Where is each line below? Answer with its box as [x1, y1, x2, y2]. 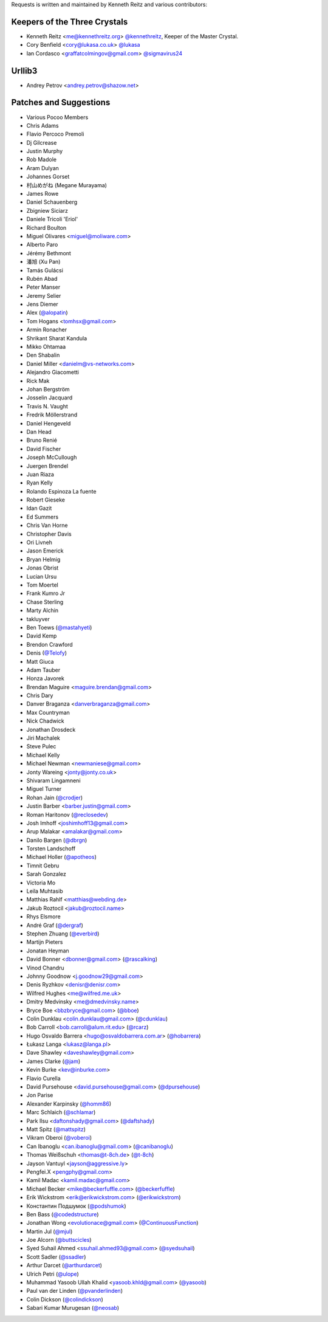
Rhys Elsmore [26, 913, 61, 920]
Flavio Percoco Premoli [26, 131, 84, 138]
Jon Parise [26, 1092, 53, 1099]
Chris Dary [26, 692, 53, 699]
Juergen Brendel [26, 462, 69, 469]
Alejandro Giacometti [26, 368, 79, 376]
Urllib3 [11, 66, 38, 76]
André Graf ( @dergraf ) [26, 921, 83, 929]
